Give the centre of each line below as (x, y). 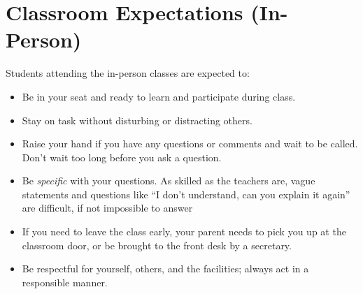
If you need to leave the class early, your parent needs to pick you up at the (184, 231)
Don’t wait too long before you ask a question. (122, 157)
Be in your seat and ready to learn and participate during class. (159, 96)
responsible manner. (65, 282)
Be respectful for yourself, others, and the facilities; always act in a (165, 269)
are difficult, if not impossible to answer (107, 208)
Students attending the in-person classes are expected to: (128, 73)
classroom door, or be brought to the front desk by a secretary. (157, 245)
